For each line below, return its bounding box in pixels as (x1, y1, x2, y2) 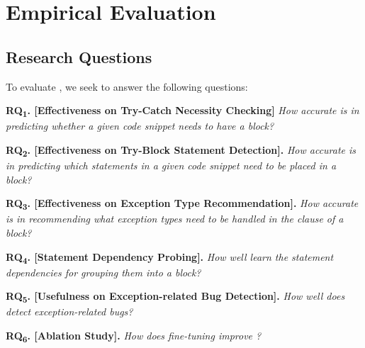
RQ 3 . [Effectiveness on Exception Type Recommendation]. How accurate (6, 196, 359, 212)
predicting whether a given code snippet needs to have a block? (6, 118, 274, 133)
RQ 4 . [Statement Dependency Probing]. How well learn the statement (6, 249, 334, 266)
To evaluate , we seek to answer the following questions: (6, 79, 248, 94)
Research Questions (6, 45, 152, 67)
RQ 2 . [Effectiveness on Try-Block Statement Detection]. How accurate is (6, 142, 356, 159)
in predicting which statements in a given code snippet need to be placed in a (6, 158, 337, 173)
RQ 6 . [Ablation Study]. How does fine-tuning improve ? (6, 327, 262, 344)
